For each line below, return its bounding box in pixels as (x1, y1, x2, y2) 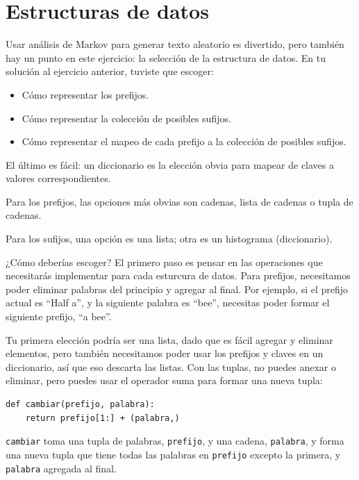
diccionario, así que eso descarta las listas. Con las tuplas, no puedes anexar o (6, 359, 336, 374)
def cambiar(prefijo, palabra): (6, 399, 155, 409)
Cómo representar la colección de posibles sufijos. (22, 110, 231, 125)
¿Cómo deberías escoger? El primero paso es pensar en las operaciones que (6, 254, 323, 269)
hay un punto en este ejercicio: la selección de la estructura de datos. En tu (6, 50, 326, 65)
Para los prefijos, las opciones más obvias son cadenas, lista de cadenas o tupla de (6, 194, 353, 208)
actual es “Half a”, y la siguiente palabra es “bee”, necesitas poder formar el (6, 295, 330, 310)
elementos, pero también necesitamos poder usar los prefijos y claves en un (6, 346, 324, 361)
